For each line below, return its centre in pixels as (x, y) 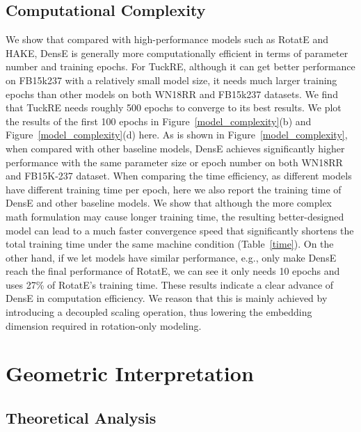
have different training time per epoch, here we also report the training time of (174, 189)
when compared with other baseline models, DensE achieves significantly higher (175, 148)
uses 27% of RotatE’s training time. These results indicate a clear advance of (170, 284)
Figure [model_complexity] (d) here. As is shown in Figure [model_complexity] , (177, 135)
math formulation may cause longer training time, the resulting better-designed (175, 216)
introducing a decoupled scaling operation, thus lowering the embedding (159, 312)
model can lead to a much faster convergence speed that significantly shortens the (180, 230)
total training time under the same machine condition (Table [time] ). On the (170, 244)
